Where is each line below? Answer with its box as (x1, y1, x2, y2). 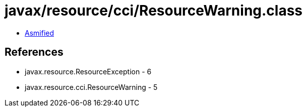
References (5, 46, 64, 59)
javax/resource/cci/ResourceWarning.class (5, 2, 303, 19)
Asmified (25, 28, 54, 37)
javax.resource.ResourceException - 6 (25, 67, 152, 76)
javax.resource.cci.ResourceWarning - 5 (25, 82, 158, 91)
